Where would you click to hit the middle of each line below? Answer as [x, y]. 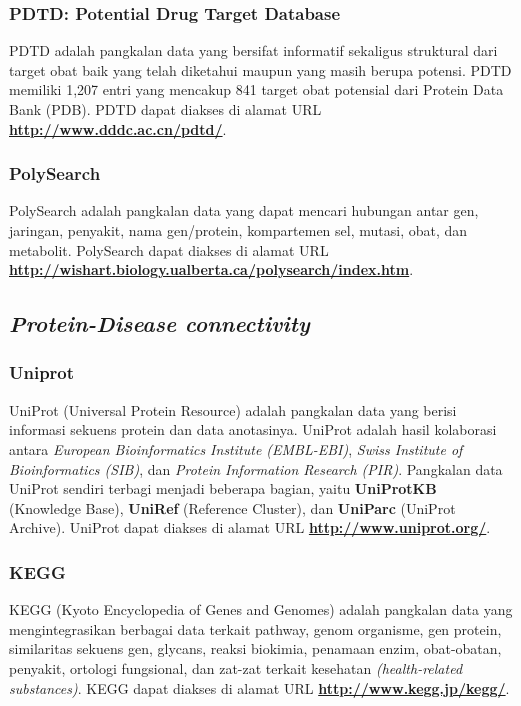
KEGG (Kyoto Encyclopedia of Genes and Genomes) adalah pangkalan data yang [261, 609]
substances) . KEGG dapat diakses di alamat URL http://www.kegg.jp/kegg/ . [259, 687]
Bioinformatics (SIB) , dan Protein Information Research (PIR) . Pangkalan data [256, 468]
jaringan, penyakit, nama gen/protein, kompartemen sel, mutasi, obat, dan [238, 230]
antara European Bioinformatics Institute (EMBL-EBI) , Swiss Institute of [236, 448]
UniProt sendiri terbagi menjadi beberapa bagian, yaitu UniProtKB [223, 488]
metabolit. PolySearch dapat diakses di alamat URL [169, 249]
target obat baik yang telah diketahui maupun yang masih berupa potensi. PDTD [260, 69]
